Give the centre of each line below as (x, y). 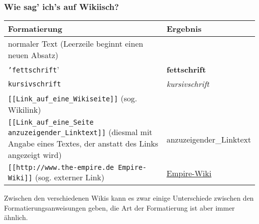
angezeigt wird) (35, 155)
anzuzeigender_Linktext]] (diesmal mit (80, 132)
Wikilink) (25, 110)
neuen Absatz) (33, 55)
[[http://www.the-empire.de (61, 168)
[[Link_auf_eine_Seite (51, 122)
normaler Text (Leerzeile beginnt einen (76, 44)
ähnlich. (16, 217)
